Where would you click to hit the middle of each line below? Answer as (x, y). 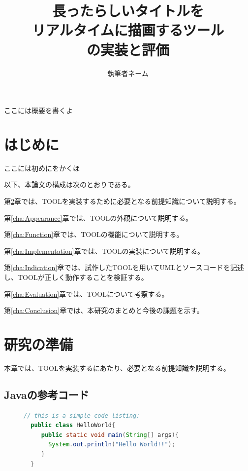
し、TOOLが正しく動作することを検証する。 (76, 277)
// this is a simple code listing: (82, 415)
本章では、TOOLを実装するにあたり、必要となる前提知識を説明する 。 (117, 368)
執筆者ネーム (128, 73)
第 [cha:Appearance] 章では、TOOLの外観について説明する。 (98, 217)
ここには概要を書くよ (38, 110)
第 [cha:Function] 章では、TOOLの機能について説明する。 (94, 234)
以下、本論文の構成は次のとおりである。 (69, 184)
